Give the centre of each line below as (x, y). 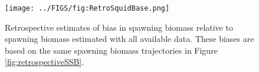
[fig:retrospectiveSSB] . (45, 62)
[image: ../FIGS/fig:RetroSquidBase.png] (87, 8)
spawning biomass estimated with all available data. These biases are (129, 39)
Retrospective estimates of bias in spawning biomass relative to (119, 27)
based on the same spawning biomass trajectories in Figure (111, 50)
